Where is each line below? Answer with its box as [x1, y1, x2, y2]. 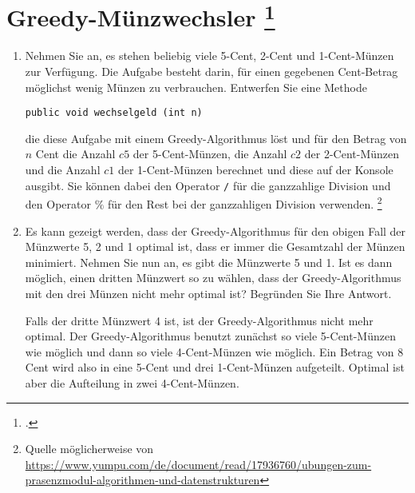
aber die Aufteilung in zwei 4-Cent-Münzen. [25, 374, 239, 391]
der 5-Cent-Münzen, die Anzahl [132, 145, 287, 162]
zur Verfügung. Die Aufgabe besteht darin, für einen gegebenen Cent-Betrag [25, 63, 398, 80]
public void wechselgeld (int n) [25, 107, 203, 119]
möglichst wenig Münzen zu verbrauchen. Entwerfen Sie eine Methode [25, 78, 367, 95]
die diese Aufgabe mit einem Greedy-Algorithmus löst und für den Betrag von [25, 129, 407, 146]
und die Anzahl [25, 161, 101, 178]
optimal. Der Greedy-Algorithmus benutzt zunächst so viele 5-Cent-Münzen [25, 328, 396, 344]
